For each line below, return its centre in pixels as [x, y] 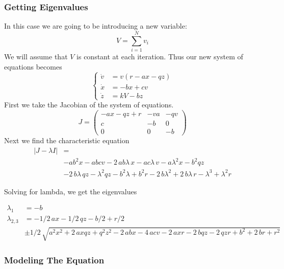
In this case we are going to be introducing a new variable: [96, 26]
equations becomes [33, 66]
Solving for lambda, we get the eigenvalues [71, 191]
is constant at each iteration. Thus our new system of [160, 56]
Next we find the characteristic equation [67, 140]
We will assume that [36, 56]
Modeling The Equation [54, 260]
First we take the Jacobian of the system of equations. [89, 105]
